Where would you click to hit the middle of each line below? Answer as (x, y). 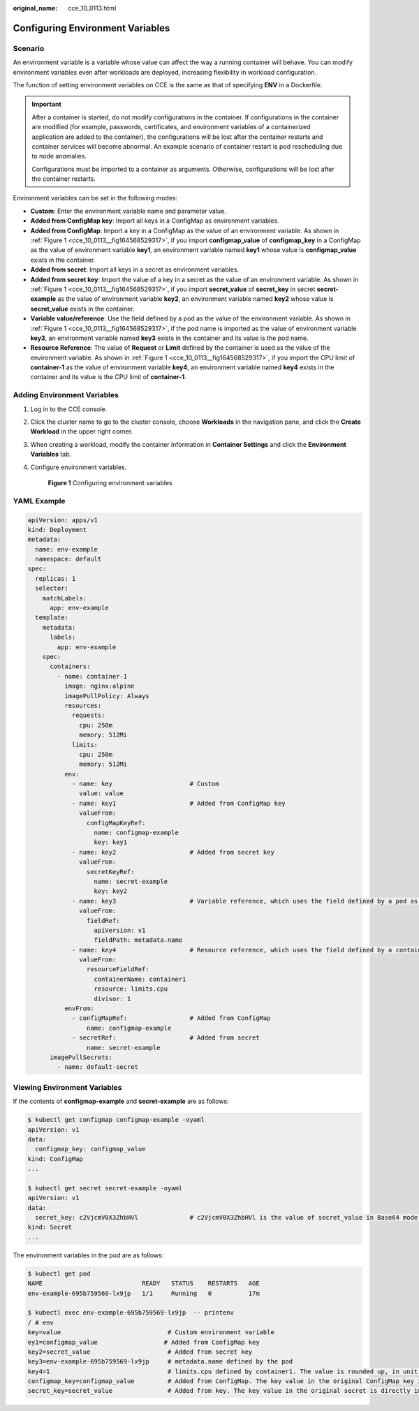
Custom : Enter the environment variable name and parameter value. (128, 211)
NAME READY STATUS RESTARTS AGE (144, 1284)
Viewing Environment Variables (67, 1087)
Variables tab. (51, 455)
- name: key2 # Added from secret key (173, 852)
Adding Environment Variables (66, 395)
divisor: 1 (112, 999)
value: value (101, 793)
